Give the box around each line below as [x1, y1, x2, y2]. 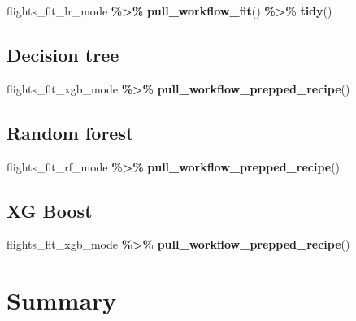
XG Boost [7, 197, 93, 223]
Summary [7, 284, 117, 317]
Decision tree [7, 41, 119, 67]
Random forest [7, 119, 134, 145]
